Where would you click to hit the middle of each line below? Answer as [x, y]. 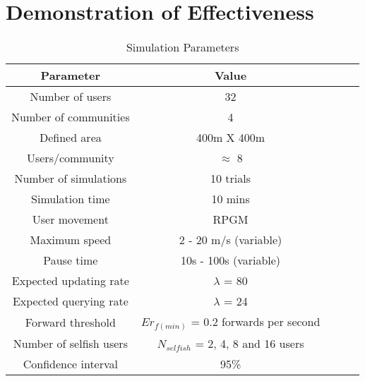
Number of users [71, 97]
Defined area [70, 138]
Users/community [70, 158]
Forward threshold [70, 322]
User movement [70, 219]
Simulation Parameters [182, 47]
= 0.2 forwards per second [256, 322]
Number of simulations [71, 179]
